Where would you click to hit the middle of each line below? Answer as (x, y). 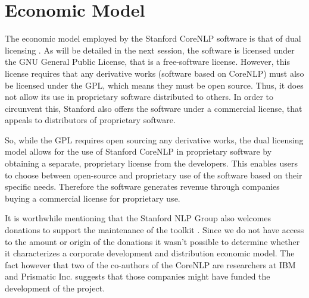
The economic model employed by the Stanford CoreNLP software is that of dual (153, 38)
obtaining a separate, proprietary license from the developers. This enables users (151, 163)
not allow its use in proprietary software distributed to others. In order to (139, 97)
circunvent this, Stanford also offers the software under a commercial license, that (154, 108)
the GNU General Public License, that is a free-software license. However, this (148, 62)
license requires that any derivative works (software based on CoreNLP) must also (154, 73)
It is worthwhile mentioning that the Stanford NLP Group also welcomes (138, 218)
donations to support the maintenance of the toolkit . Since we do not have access (154, 230)
